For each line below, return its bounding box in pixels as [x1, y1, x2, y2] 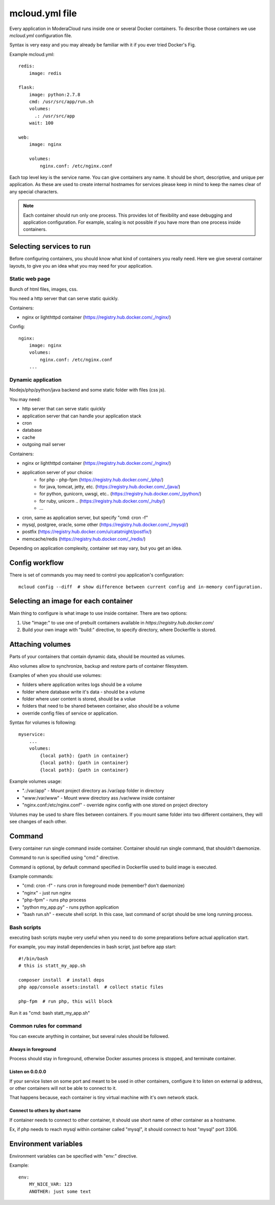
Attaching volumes [9, 640, 71, 649]
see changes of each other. [9, 818, 67, 824]
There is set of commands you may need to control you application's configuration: [9, 572, 184, 578]
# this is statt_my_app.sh [18, 963, 86, 968]
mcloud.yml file [9, 8, 77, 19]
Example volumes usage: [9, 778, 62, 784]
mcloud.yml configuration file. [9, 32, 72, 38]
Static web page [9, 275, 50, 282]
